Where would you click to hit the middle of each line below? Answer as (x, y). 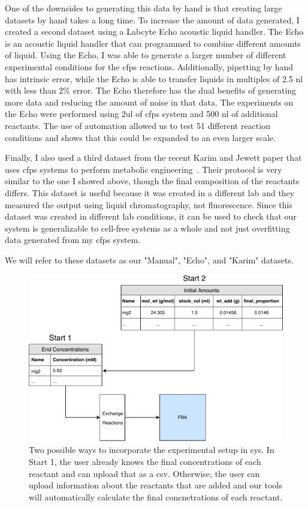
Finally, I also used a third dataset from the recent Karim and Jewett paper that (153, 157)
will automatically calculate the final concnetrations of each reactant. (156, 496)
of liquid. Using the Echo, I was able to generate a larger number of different (146, 55)
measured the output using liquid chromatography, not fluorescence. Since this (149, 204)
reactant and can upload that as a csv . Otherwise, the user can (144, 473)
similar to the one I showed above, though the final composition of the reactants (152, 181)
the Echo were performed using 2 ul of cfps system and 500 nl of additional (141, 114)
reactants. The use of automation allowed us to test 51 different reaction (138, 125)
